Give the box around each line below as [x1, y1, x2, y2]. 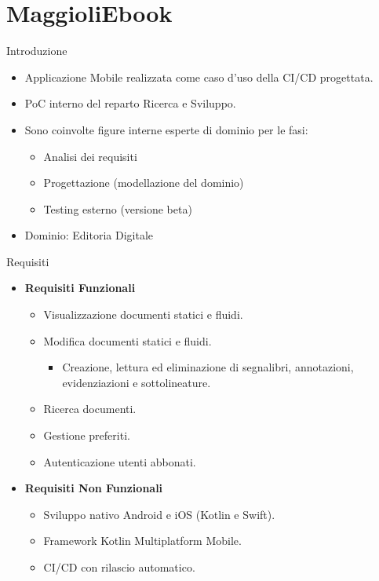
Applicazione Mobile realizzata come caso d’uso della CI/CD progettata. [24, 68, 374, 85]
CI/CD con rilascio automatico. [43, 559, 195, 575]
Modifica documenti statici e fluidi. [43, 332, 212, 349]
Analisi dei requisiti [43, 148, 137, 164]
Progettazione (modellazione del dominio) [43, 174, 244, 191]
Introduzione [6, 42, 67, 59]
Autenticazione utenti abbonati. [43, 453, 196, 470]
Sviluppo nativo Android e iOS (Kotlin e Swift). [43, 506, 275, 522]
